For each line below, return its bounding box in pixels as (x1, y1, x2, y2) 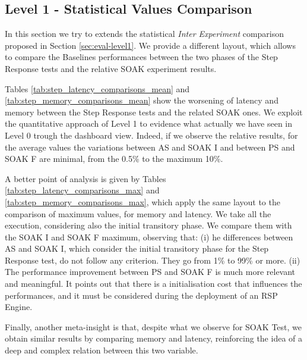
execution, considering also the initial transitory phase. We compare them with (5, 219, 292, 231)
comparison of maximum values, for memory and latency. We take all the (5, 207, 271, 220)
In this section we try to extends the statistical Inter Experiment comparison (5, 27, 284, 40)
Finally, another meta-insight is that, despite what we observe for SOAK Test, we (5, 320, 302, 333)
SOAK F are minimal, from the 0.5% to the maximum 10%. (5, 152, 223, 165)
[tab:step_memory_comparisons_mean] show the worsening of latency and (5, 94, 278, 107)
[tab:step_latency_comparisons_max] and (5, 184, 160, 196)
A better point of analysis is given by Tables (5, 172, 166, 184)
